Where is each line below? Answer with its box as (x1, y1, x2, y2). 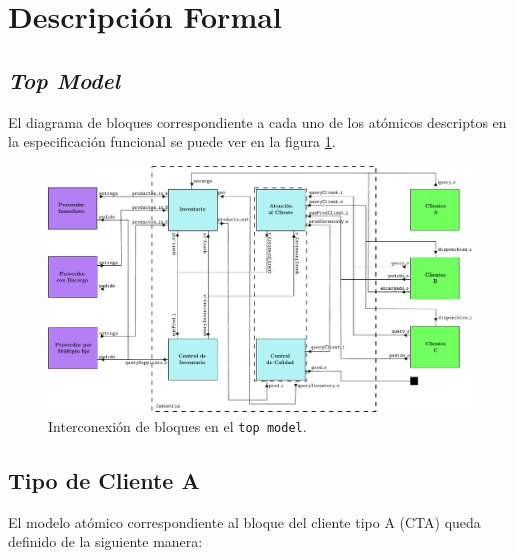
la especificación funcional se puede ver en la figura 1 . (8, 131, 336, 152)
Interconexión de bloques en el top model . (48, 415, 307, 436)
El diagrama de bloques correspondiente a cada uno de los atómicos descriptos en (8, 111, 507, 132)
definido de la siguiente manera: (8, 531, 203, 552)
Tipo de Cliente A (8, 464, 200, 495)
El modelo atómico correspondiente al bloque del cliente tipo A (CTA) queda (8, 511, 481, 532)
